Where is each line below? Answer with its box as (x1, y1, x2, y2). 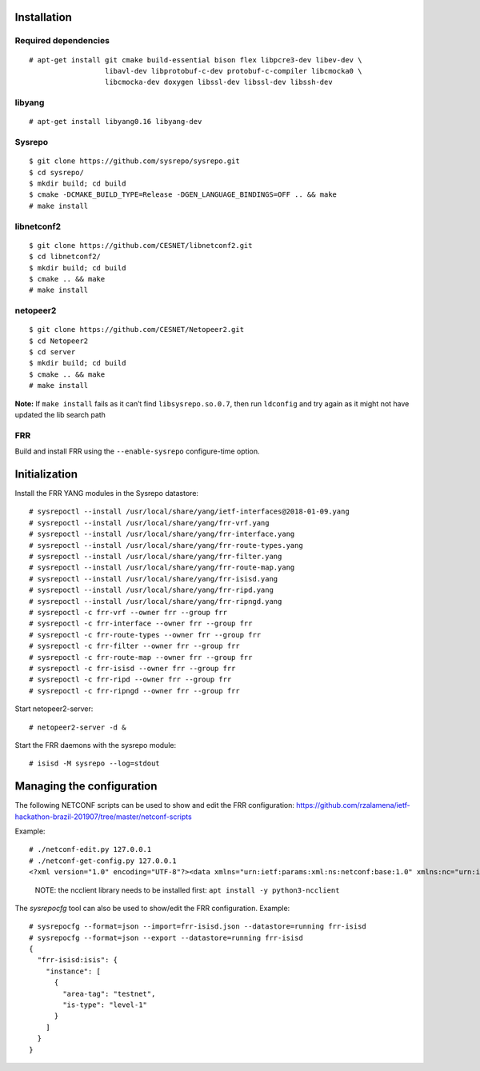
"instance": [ (45, 966, 102, 976)
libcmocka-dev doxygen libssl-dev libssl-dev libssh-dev (104, 78, 333, 87)
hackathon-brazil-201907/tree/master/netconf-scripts (14, 812, 192, 821)
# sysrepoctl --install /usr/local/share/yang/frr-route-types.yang (29, 541, 303, 549)
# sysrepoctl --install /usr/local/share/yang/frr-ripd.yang (29, 585, 274, 595)
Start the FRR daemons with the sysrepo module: (14, 740, 176, 749)
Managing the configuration (14, 780, 158, 793)
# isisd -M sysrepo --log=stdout (29, 759, 160, 768)
